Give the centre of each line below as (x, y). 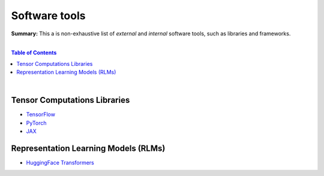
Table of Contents (34, 53)
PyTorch (36, 123)
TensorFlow (40, 114)
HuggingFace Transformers (60, 163)
